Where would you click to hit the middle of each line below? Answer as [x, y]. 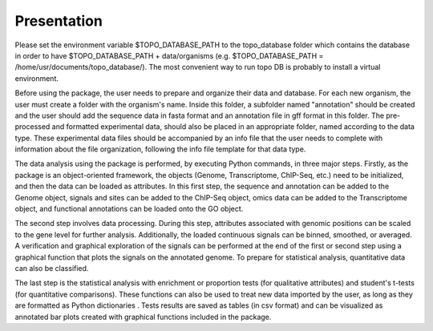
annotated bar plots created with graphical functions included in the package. [143, 317]
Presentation [59, 21]
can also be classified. [52, 268]
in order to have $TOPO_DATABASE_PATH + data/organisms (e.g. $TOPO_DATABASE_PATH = [169, 55]
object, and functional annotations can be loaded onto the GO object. [129, 209]
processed [32, 127]
